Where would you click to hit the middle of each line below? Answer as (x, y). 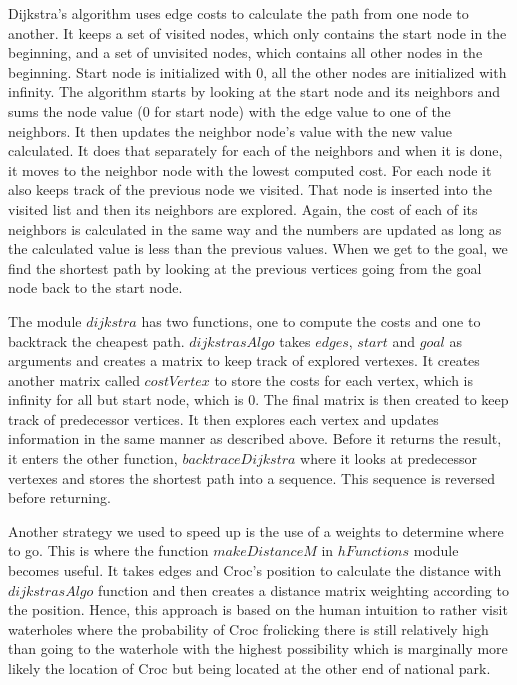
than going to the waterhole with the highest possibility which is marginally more (258, 648)
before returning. (59, 497)
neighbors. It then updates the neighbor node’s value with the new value (230, 130)
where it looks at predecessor (388, 458)
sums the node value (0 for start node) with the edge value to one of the (229, 110)
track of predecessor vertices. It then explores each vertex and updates (223, 418)
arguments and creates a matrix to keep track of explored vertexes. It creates (244, 360)
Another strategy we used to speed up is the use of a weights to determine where (256, 530)
